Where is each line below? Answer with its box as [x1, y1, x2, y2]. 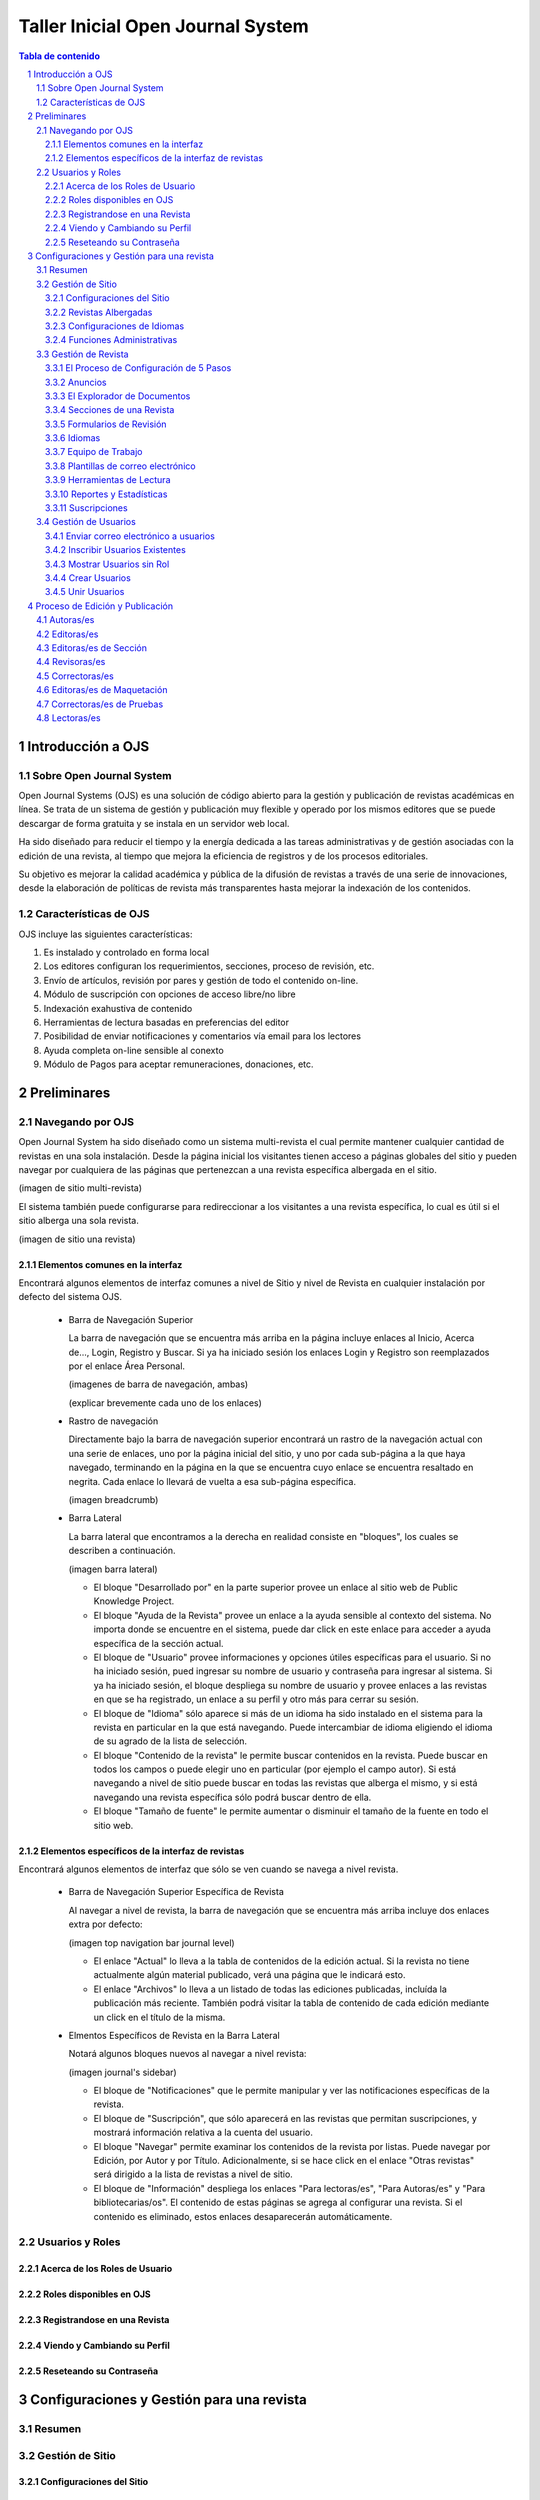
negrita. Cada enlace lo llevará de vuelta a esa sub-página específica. [68, 1475, 357, 1487]
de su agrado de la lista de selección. [93, 1735, 248, 1747]
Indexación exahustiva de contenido [43, 1002, 193, 1014]
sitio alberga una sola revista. [18, 1215, 139, 1227]
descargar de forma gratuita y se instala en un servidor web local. [18, 817, 290, 829]
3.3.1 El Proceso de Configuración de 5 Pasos [45, 362, 232, 374]
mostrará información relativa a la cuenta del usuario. [93, 2126, 314, 2139]
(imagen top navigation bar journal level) [68, 1936, 235, 1949]
